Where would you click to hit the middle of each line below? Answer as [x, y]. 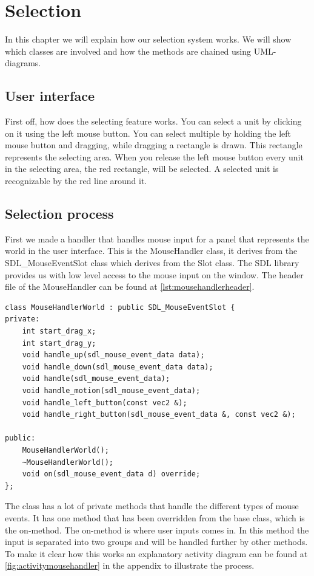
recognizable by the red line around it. [76, 181]
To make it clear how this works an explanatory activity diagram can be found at [156, 553]
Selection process [59, 214]
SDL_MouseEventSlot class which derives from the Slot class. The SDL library [152, 263]
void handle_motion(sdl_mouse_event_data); [111, 391]
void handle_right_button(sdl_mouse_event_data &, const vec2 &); [159, 415]
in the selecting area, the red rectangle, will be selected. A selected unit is [142, 169]
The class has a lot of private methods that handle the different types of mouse [152, 506]
